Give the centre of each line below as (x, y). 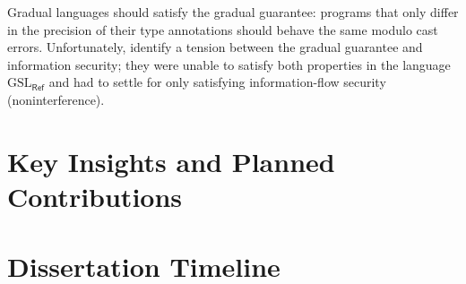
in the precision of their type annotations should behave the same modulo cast (223, 29)
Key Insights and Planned (171, 161)
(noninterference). (56, 99)
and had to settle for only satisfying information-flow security (217, 82)
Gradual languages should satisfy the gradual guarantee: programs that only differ (233, 12)
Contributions (95, 196)
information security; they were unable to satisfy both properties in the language (229, 64)
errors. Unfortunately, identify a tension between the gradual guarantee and (215, 47)
